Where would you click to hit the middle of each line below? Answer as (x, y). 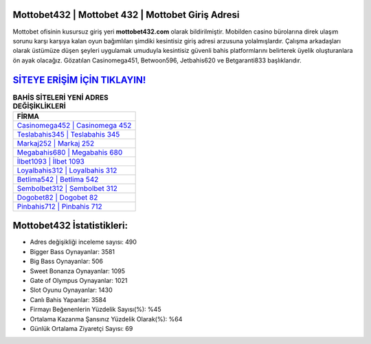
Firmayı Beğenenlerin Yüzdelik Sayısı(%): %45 (95, 310)
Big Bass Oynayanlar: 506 (66, 262)
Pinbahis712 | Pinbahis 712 (59, 206)
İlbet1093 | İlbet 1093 (51, 161)
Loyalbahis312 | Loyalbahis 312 (67, 170)
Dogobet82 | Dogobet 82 (57, 197)
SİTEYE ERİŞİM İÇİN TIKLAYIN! (79, 80)
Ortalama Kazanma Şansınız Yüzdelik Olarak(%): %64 (106, 319)
